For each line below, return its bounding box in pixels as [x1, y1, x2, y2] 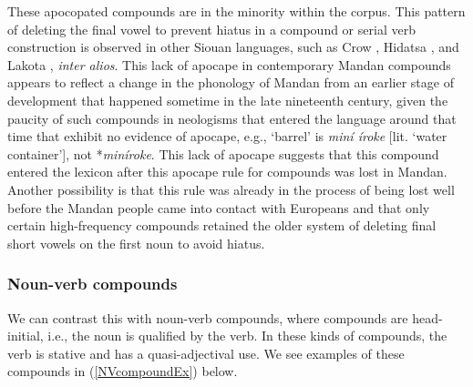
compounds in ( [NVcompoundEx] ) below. [7, 362, 238, 381]
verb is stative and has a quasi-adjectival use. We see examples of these [7, 343, 405, 362]
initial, [7, 326, 44, 345]
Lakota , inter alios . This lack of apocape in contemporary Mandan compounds [7, 55, 451, 74]
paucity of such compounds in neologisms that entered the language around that [7, 108, 457, 127]
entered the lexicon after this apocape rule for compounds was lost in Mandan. [7, 162, 447, 181]
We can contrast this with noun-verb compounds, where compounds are [7, 308, 408, 327]
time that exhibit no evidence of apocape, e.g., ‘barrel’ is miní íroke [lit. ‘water [7, 127, 447, 146]
